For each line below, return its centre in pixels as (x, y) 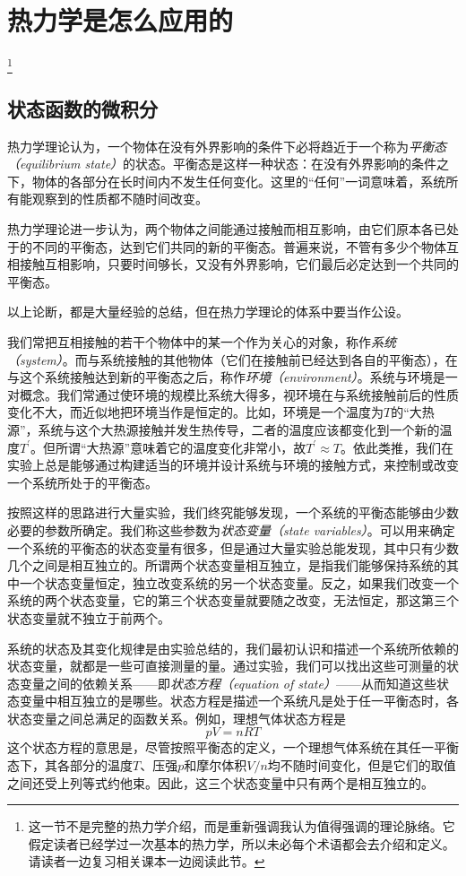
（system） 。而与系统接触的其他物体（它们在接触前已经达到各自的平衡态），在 (233, 359)
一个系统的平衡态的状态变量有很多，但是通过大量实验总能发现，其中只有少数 (233, 547)
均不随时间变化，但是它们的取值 (362, 765)
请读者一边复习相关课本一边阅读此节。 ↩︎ (147, 861)
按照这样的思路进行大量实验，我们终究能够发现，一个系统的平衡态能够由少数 (233, 512)
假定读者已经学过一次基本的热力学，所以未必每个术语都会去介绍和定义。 (242, 843)
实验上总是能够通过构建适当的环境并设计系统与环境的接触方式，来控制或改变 (233, 465)
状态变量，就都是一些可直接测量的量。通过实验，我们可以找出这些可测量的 (227, 666)
